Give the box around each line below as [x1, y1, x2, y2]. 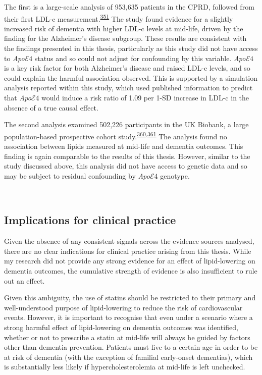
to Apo [4, 52, 25, 63]
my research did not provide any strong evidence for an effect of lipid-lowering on [4, 255, 255, 266]
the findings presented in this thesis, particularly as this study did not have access [4, 43, 258, 53]
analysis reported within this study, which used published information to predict [4, 82, 253, 93]
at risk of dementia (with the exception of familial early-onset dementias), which [4, 351, 253, 362]
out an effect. [4, 275, 45, 286]
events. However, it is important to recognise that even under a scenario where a [4, 312, 253, 323]
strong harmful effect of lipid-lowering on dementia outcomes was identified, [4, 322, 238, 332]
